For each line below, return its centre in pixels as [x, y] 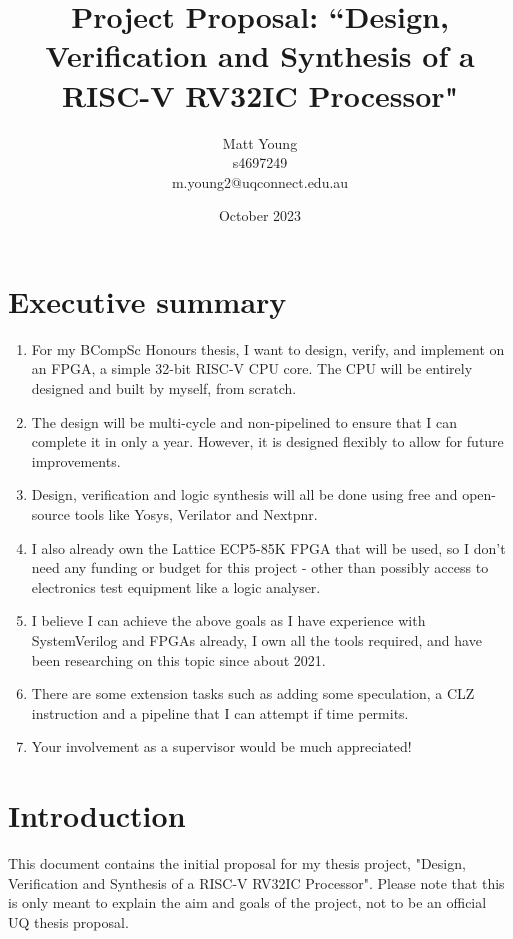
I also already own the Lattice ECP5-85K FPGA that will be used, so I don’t [268, 547]
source [51, 513]
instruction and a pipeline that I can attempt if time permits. [220, 712]
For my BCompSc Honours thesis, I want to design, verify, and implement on [268, 348]
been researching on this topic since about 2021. [178, 659]
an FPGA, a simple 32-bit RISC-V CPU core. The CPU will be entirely [252, 368]
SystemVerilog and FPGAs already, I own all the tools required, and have [256, 639]
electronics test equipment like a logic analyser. [176, 586]
